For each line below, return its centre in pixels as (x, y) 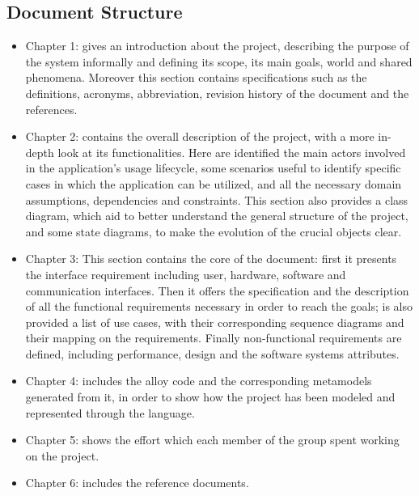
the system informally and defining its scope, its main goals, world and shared (219, 61)
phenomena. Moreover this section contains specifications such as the (196, 77)
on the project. (62, 455)
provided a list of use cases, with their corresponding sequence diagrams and (215, 322)
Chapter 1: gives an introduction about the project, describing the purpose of (217, 46)
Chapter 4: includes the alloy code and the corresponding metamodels (199, 381)
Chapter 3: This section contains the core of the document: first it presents (211, 259)
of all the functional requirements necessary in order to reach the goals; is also (219, 306)
